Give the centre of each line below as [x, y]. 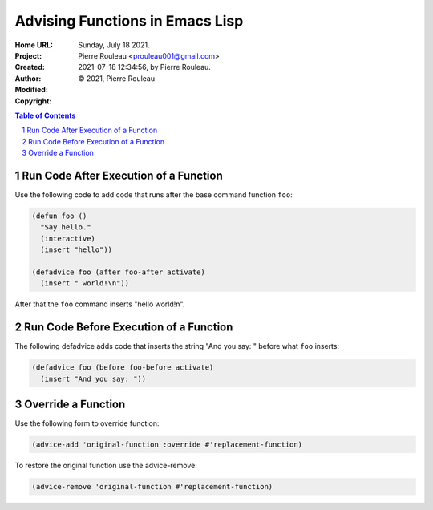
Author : [28, 78]
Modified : [31, 90]
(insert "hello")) [76, 250]
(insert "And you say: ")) [93, 378]
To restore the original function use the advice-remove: [106, 466]
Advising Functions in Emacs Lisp [129, 21]
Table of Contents [45, 115]
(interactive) [68, 238]
